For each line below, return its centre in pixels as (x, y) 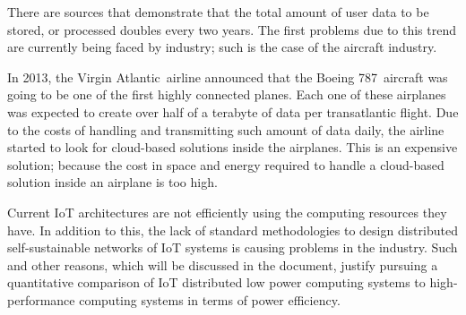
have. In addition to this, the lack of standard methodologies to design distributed (233, 230)
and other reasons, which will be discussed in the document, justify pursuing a (223, 264)
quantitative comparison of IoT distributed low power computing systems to (216, 282)
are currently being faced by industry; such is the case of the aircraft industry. (222, 47)
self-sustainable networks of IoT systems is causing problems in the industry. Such (233, 247)
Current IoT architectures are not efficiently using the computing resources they (227, 212)
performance (41, 299)
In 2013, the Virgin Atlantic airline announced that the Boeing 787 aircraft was (228, 77)
